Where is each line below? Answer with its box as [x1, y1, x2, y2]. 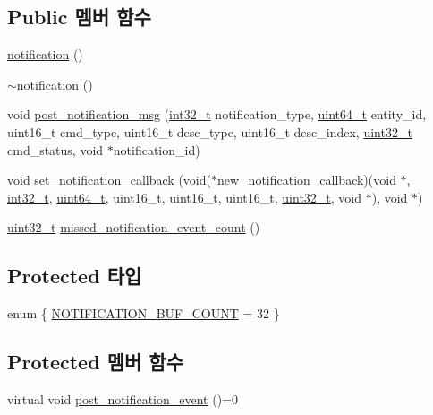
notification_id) [113, 140, 200, 159]
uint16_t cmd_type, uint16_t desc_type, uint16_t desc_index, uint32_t [7, 122, 412, 141]
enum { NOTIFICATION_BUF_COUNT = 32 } [7, 304, 280, 323]
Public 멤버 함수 [7, 3, 151, 30]
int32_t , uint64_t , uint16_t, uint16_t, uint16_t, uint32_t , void [7, 187, 362, 206]
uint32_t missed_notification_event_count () [7, 218, 260, 237]
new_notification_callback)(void [217, 170, 396, 189]
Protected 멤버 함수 [7, 348, 183, 376]
